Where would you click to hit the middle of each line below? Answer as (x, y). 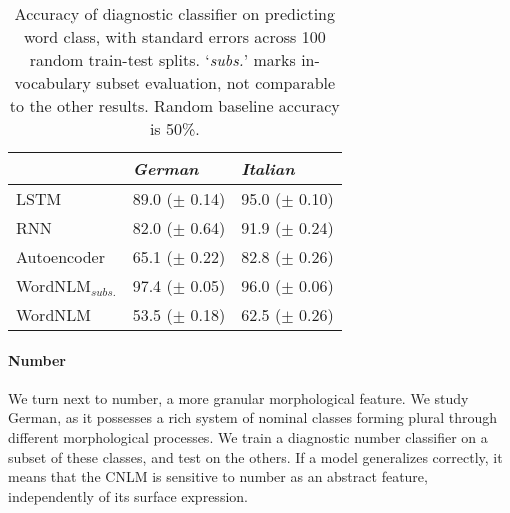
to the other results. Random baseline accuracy (174, 105)
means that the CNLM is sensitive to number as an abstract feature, (218, 476)
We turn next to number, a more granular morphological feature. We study (238, 397)
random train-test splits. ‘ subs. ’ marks (162, 59)
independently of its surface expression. (128, 495)
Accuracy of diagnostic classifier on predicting (175, 13)
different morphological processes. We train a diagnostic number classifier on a (248, 436)
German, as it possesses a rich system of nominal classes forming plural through (253, 417)
